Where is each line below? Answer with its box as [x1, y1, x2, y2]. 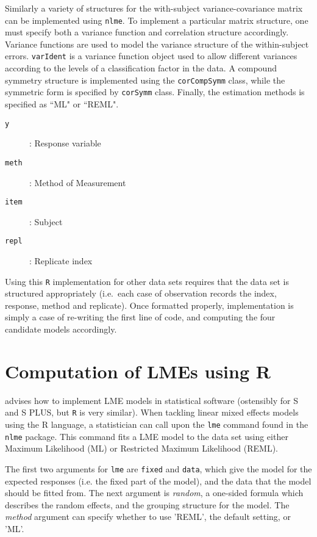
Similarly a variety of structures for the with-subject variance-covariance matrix [5, 2, 303, 14]
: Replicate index [29, 254, 93, 267]
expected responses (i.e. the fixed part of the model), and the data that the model [5, 474, 312, 487]
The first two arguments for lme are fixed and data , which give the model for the [5, 462, 312, 475]
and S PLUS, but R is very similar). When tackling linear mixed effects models [5, 406, 299, 419]
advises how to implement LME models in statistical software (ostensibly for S [5, 394, 298, 406]
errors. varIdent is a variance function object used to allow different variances [5, 49, 297, 62]
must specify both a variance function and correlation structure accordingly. [5, 26, 289, 38]
